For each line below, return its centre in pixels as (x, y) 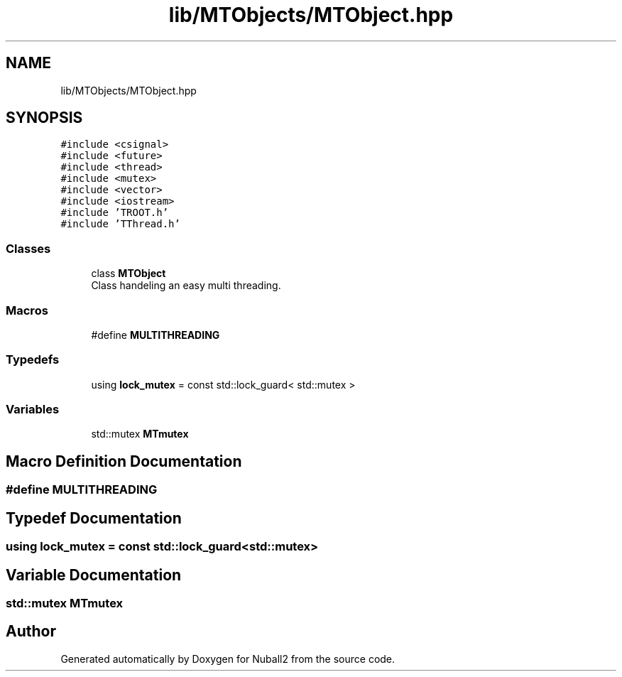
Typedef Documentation (94, 518)
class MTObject (129, 273)
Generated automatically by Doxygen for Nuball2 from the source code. (228, 659)
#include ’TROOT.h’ (115, 213)
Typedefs (33, 360)
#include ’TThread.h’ (120, 224)
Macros (27, 310)
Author (31, 632)
